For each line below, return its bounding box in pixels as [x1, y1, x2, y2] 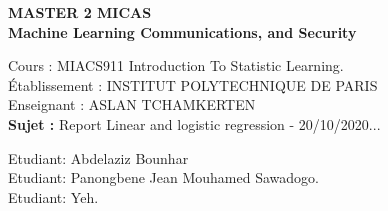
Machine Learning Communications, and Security [8, 21, 357, 42]
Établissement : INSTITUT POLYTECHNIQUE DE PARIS [8, 74, 378, 95]
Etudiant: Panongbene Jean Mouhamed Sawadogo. [8, 167, 319, 188]
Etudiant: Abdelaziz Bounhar [8, 147, 189, 168]
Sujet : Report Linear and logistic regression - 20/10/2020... [8, 113, 381, 134]
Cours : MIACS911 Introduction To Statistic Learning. [8, 55, 344, 76]
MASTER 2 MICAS [8, 2, 152, 22]
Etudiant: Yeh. [8, 186, 99, 207]
